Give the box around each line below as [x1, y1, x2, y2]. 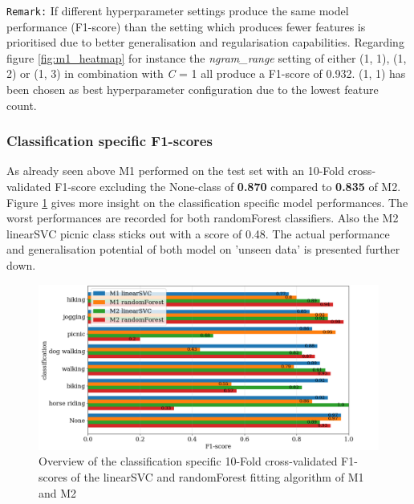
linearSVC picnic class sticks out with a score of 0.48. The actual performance [6, 225, 390, 242]
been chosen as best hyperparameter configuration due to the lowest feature [6, 81, 379, 98]
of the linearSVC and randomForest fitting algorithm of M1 [71, 468, 364, 485]
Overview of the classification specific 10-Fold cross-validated [39, 453, 338, 469]
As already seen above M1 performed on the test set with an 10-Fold [6, 162, 344, 179]
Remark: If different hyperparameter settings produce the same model [6, 2, 349, 18]
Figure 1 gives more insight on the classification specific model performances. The [6, 193, 408, 210]
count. [6, 96, 37, 113]
